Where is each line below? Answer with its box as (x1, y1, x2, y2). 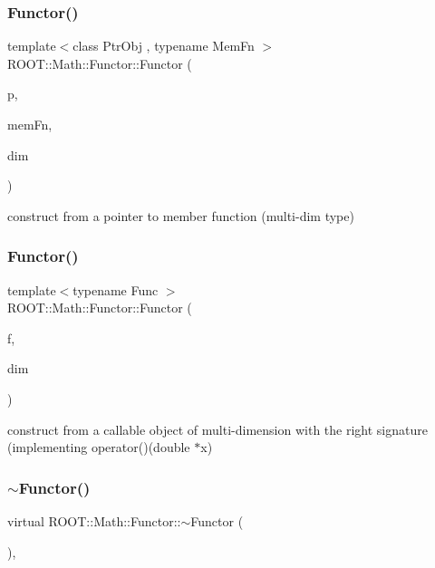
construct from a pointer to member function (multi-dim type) (7, 206, 354, 225)
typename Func (72, 280, 159, 299)
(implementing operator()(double (7, 438, 190, 457)
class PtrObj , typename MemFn (72, 36, 255, 55)
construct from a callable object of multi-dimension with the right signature (7, 419, 428, 438)
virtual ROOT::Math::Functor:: (7, 511, 181, 530)
